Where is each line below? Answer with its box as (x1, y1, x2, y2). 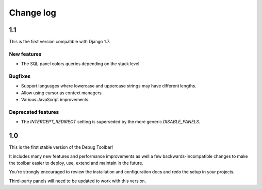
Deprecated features (9, 108, 59, 115)
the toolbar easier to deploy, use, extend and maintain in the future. (9, 160, 144, 166)
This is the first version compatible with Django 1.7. (9, 39, 111, 45)
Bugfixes (9, 73, 31, 80)
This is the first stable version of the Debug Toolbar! (9, 144, 113, 150)
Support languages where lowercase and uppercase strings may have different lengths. (21, 83, 196, 89)
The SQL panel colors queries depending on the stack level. (21, 61, 141, 67)
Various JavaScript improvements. (21, 97, 90, 103)
